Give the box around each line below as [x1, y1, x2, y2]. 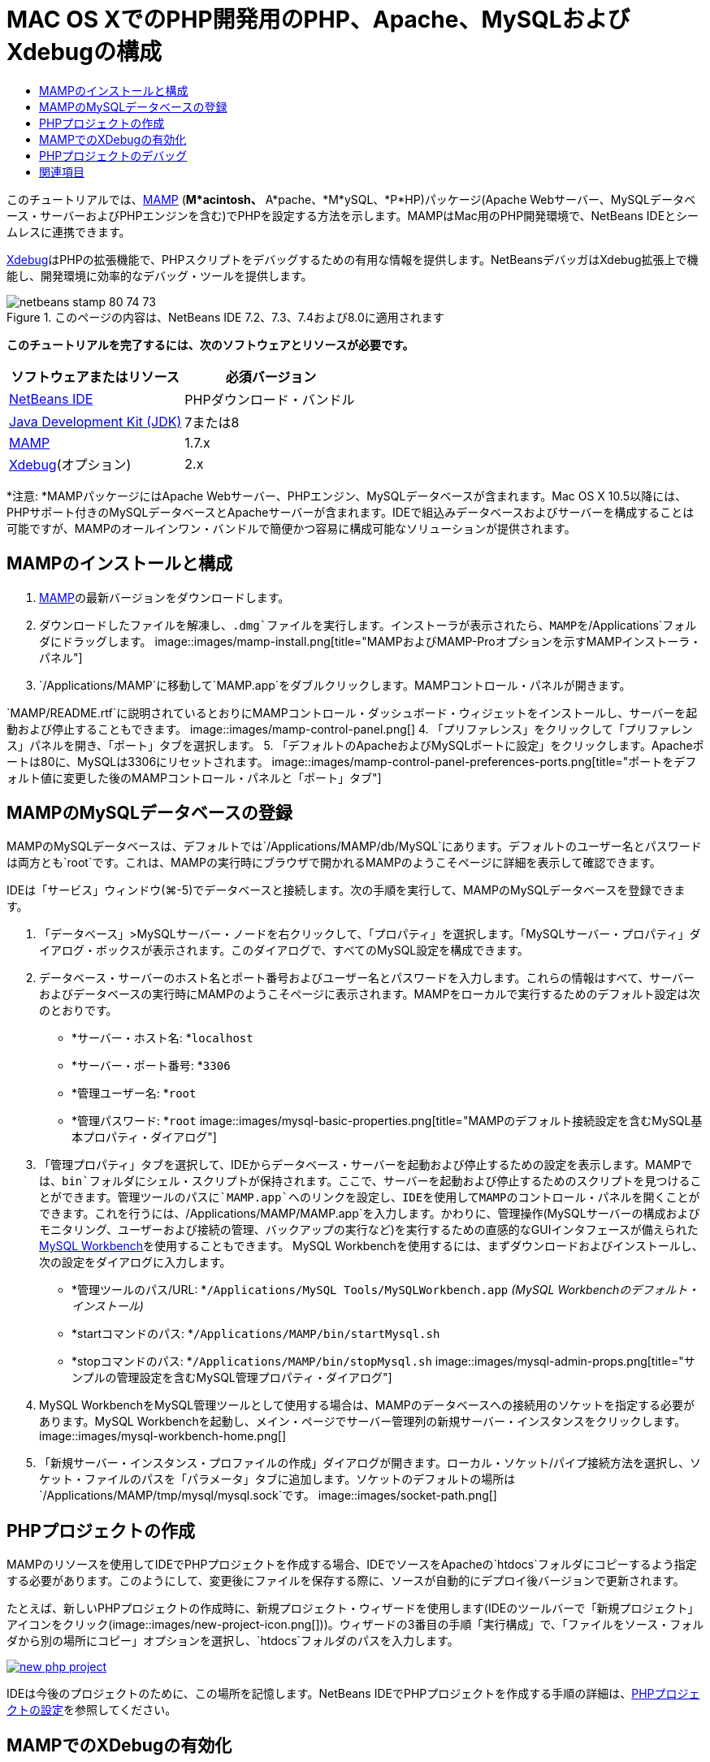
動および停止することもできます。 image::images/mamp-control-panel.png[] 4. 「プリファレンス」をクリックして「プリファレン [6, 721, 693, 736]
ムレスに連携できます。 [6, 224, 131, 239]
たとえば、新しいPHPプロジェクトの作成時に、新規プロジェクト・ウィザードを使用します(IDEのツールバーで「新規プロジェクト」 [6, 1601, 699, 1616]
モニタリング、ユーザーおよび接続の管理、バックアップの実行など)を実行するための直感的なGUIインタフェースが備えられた [39, 1223, 699, 1237]
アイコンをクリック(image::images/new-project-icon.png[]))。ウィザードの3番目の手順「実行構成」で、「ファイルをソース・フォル [6, 1617, 704, 1632]
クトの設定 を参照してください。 [6, 1703, 177, 1717]
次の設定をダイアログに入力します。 [39, 1255, 232, 1270]
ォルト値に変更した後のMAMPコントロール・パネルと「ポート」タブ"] [6, 770, 382, 785]
